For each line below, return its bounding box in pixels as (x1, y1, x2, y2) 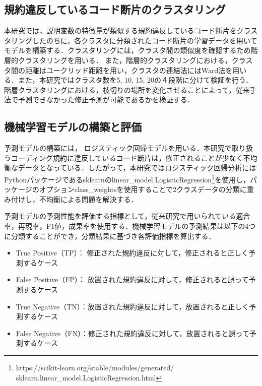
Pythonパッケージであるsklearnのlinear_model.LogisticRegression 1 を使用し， (4, 172, 250, 184)
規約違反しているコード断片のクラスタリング (4, 2, 226, 17)
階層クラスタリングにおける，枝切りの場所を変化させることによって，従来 (4, 84, 250, 95)
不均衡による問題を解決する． (39, 194, 138, 204)
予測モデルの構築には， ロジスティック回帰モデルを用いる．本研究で (4, 143, 232, 153)
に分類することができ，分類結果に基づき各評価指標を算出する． (4, 230, 216, 241)
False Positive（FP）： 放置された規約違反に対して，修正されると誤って (16, 274, 249, 285)
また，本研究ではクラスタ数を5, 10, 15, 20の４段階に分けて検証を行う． (18, 75, 252, 85)
